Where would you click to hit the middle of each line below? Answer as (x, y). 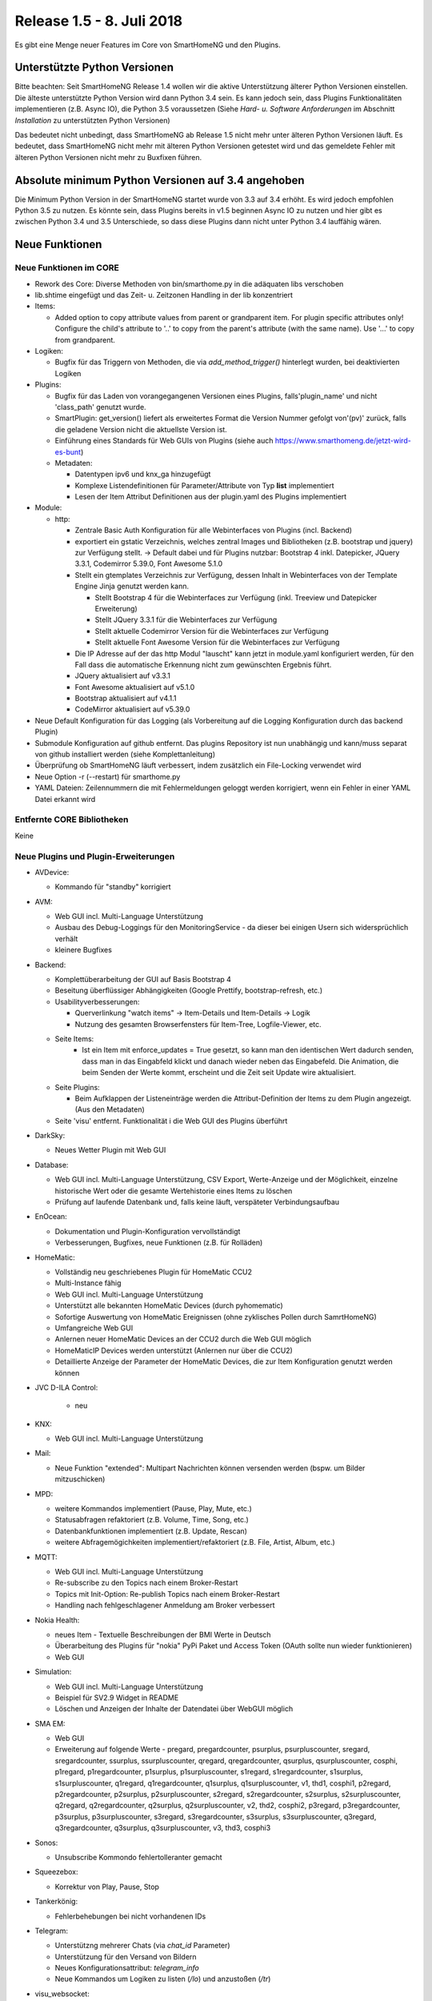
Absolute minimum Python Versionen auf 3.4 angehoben (160, 180)
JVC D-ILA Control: (66, 1387)
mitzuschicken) (80, 1479)
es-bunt (68, 451)
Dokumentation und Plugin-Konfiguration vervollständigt (148, 1231)
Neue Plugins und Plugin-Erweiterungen (95, 856)
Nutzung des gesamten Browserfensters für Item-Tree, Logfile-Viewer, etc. (198, 1024)
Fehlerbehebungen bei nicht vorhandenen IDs (130, 1916)
